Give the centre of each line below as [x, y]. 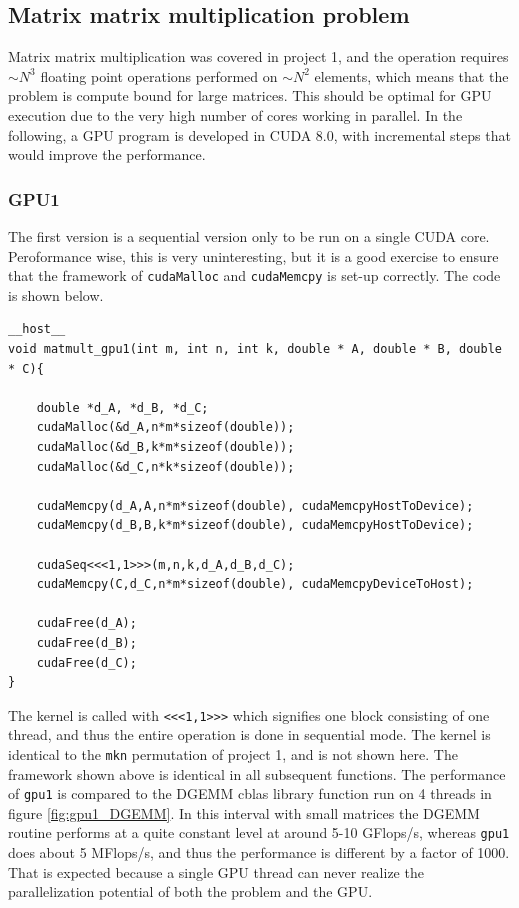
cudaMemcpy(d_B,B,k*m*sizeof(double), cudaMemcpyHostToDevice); [255, 525]
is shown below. [56, 294]
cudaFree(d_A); [86, 623]
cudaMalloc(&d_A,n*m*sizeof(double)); [165, 427]
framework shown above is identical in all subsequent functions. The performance [257, 773]
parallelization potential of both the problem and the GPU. [190, 891]
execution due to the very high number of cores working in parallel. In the [235, 114]
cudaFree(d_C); [86, 662]
